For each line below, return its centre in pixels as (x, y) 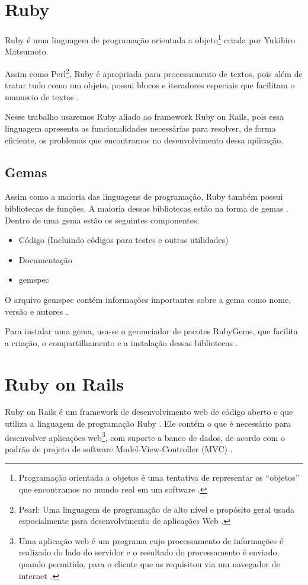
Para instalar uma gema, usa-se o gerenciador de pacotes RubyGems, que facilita (151, 331)
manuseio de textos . (42, 96)
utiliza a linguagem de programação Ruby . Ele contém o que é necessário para (148, 423)
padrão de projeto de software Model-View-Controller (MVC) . (119, 448)
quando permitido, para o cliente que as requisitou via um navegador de (149, 564)
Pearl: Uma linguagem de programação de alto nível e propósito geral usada (157, 509)
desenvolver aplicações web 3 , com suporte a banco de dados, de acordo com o (145, 436)
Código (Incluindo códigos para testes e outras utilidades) (123, 240)
